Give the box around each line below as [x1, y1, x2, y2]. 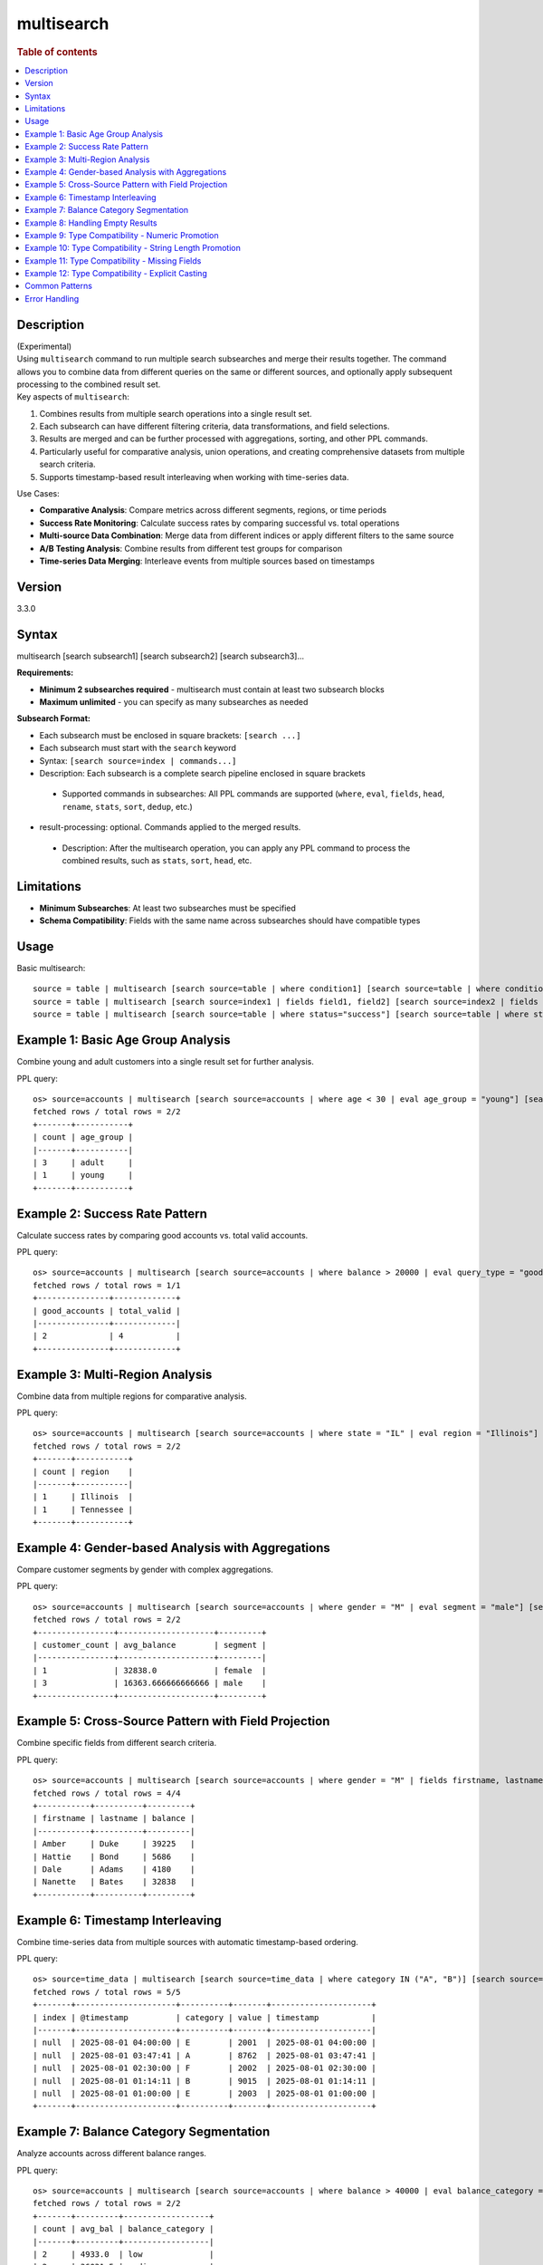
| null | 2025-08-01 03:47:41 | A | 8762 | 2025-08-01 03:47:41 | [33, 2050, 376, 2060]
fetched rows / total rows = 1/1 [33, 1280, 181, 1290]
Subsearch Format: [16, 713, 90, 724]
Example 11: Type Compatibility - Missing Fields [24, 255, 202, 266]
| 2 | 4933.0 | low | [33, 2250, 214, 2260]
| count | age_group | [33, 1132, 134, 1142]
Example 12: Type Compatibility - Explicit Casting [24, 268, 207, 279]
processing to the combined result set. [16, 379, 161, 390]
